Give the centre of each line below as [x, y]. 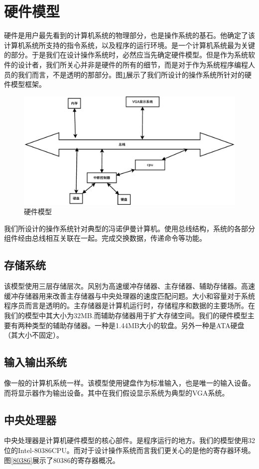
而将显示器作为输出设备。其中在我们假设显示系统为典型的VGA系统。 [117, 392]
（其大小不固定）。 [34, 335]
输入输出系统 [35, 362]
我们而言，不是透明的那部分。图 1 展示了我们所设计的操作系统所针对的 [131, 74]
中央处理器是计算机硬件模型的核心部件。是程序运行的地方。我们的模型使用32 [129, 440]
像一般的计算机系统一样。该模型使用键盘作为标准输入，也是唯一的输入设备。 [129, 383]
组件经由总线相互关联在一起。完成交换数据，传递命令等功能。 [105, 238]
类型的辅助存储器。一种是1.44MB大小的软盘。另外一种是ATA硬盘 [138, 325]
